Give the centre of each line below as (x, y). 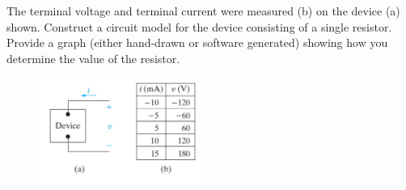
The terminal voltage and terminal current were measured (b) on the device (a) (203, 11)
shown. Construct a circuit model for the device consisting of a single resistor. (199, 26)
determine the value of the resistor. (93, 58)
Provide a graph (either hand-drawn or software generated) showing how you (197, 42)
